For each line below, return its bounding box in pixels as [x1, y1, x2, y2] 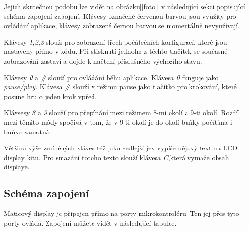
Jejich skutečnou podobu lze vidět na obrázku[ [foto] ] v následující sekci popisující [4, 1, 245, 11]
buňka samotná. [4, 126, 51, 136]
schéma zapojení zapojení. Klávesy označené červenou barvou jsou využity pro [4, 11, 236, 21]
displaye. [4, 162, 30, 172]
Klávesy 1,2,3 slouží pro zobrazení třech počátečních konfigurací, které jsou [4, 36, 227, 47]
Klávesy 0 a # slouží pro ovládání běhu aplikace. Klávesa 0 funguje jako [4, 72, 218, 82]
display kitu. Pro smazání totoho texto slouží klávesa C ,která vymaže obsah [4, 152, 229, 162]
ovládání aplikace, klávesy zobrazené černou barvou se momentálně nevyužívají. [4, 20, 240, 31]
